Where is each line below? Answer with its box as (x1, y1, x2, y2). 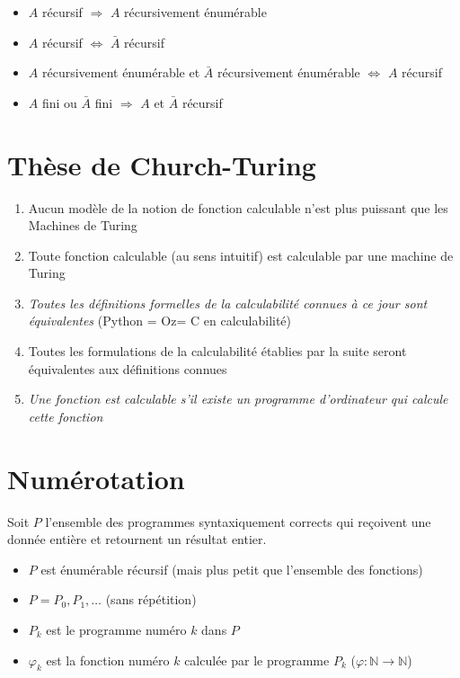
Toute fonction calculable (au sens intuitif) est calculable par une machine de (28, 245, 454, 264)
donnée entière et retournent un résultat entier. (7, 530, 267, 549)
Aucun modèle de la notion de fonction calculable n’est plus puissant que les (28, 198, 448, 217)
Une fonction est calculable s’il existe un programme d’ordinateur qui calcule (28, 389, 448, 408)
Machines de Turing (28, 216, 137, 235)
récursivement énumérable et (41, 63, 200, 82)
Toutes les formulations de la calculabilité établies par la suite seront (28, 342, 407, 361)
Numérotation (7, 459, 185, 496)
